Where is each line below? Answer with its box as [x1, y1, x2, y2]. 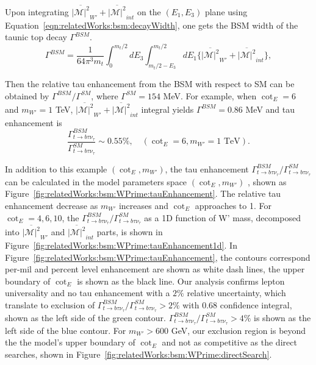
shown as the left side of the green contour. [5, 311, 166, 324]
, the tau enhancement [165, 162, 249, 175]
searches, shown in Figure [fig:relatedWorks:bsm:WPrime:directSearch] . [5, 347, 272, 360]
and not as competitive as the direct [162, 336, 297, 349]
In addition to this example [5, 162, 107, 175]
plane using [204, 5, 248, 18]
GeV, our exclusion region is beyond [171, 324, 306, 336]
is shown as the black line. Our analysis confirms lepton [77, 274, 285, 287]
